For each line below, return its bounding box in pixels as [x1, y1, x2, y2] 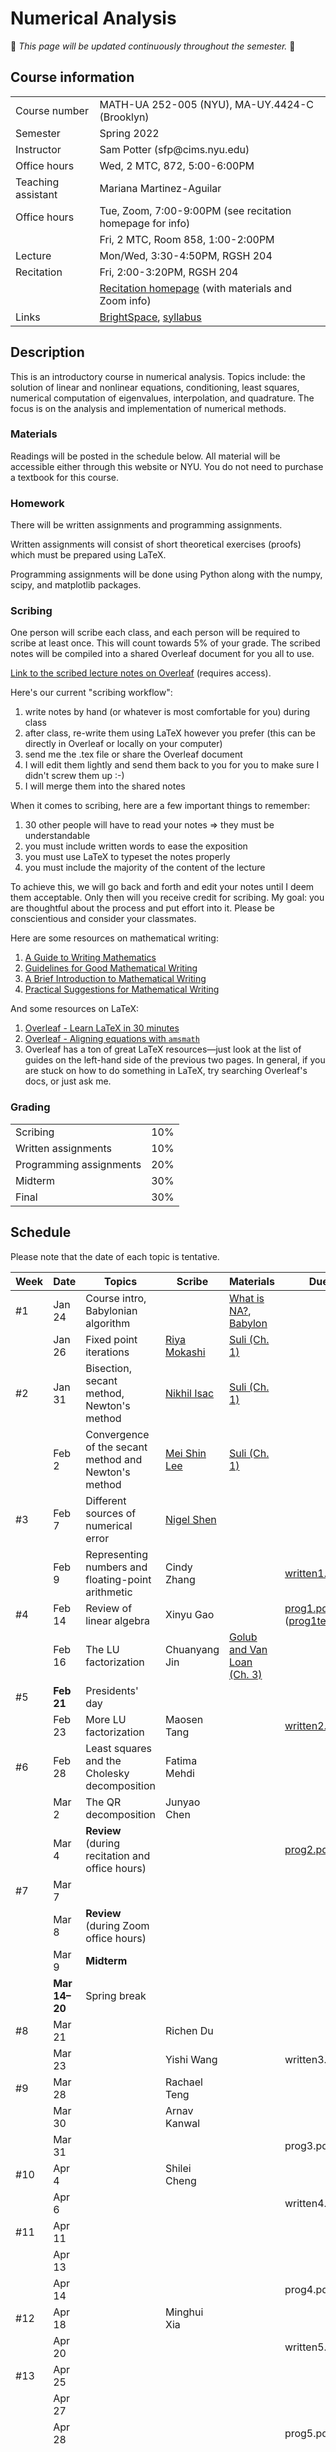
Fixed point [85, 1332, 138, 1346]
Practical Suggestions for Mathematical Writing [24, 983, 220, 996]
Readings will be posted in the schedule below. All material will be [10, 450, 281, 462]
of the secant [85, 1440, 148, 1454]
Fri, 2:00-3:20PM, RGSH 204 [99, 265, 239, 279]
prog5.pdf [284, 2426, 333, 2440]
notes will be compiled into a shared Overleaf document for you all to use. [10, 648, 315, 660]
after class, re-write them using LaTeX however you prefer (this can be [24, 727, 316, 739]
